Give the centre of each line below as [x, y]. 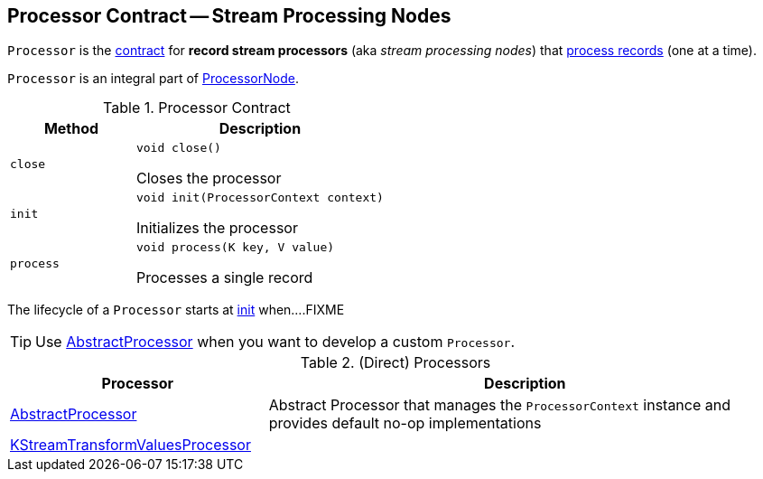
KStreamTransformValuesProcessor [130, 445]
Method [71, 129]
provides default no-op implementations [405, 423]
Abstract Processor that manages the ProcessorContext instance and [500, 405]
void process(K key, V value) [235, 248]
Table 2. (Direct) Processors [395, 363]
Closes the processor [209, 178]
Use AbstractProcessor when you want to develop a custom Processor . [275, 342]
